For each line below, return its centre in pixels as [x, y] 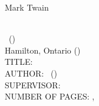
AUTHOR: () [31, 73]
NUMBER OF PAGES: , [50, 96]
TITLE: [19, 62]
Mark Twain [27, 7]
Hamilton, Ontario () [43, 50]
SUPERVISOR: [33, 85]
